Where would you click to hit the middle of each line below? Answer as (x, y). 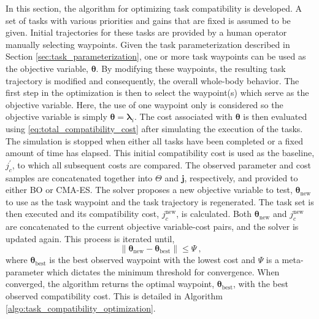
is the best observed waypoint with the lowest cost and (152, 260)
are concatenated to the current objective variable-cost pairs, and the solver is (152, 226)
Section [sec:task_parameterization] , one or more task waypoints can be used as (156, 56)
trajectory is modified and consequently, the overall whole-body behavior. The (152, 80)
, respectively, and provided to (241, 177)
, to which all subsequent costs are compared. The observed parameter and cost (161, 164)
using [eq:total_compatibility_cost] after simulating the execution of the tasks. (154, 128)
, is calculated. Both (214, 214)
